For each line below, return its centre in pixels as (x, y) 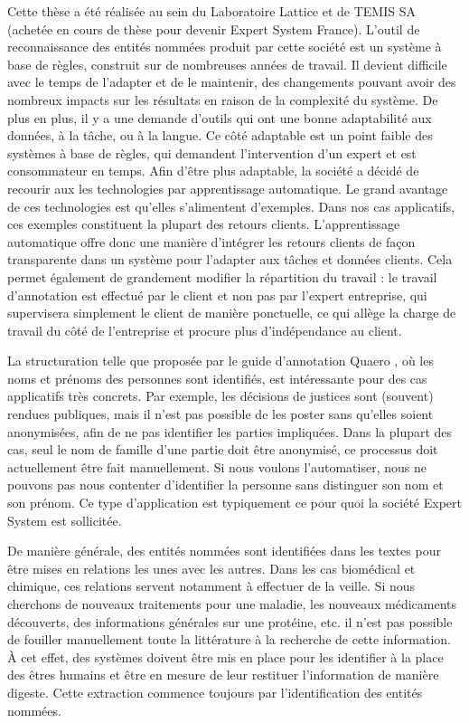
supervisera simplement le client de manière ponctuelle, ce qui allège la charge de (232, 313)
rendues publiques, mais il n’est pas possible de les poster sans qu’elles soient (220, 414)
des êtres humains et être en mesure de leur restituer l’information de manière (223, 675)
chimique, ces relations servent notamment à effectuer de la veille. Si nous (211, 586)
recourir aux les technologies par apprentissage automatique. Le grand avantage (228, 188)
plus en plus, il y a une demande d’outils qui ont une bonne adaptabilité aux (220, 117)
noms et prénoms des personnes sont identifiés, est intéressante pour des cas (217, 378)
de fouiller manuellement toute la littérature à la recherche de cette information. (229, 639)
